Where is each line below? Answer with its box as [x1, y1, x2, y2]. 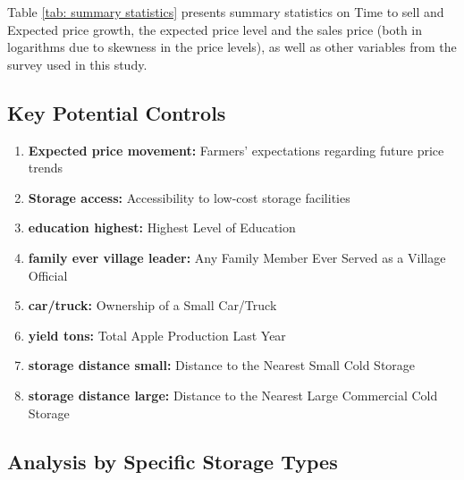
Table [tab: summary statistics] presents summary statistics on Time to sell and [7, 3, 444, 21]
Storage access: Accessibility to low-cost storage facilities [28, 188, 350, 206]
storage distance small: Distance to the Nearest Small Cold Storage [28, 356, 416, 375]
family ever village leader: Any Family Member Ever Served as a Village [28, 248, 446, 266]
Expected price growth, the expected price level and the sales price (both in [7, 20, 423, 38]
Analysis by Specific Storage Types [7, 447, 338, 475]
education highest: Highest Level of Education [28, 218, 296, 237]
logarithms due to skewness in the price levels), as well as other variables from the [7, 38, 457, 56]
